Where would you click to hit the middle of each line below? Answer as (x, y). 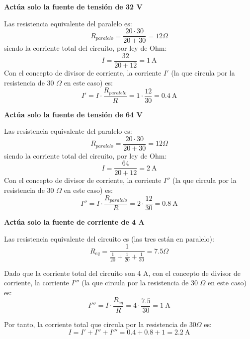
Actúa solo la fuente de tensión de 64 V (73, 114)
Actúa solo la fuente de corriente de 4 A (74, 222)
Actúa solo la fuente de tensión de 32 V (73, 6)
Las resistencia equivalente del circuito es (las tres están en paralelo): (109, 238)
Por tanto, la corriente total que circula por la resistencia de (96, 324)
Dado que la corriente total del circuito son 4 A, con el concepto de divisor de (123, 273)
